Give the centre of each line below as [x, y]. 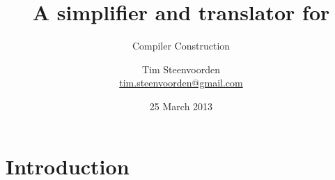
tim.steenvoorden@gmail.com [181, 83]
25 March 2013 [181, 106]
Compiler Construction [181, 46]
